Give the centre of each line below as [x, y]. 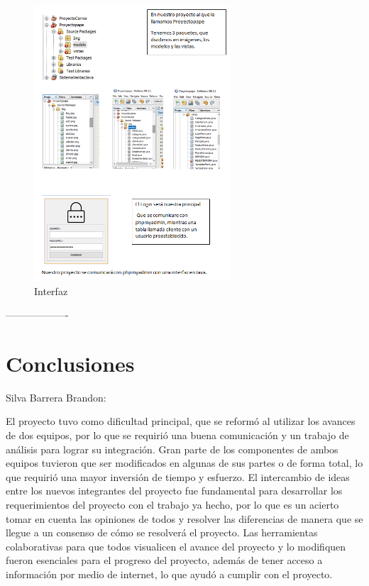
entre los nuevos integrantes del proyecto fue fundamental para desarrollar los [174, 491]
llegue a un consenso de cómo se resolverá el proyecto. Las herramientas [162, 532]
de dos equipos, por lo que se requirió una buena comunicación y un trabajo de [177, 435]
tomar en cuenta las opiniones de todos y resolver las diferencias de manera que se [184, 518]
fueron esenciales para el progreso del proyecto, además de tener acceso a [164, 560]
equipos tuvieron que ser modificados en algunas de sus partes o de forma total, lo [184, 463]
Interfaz [51, 291]
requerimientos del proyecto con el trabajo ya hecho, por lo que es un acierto [172, 505]
